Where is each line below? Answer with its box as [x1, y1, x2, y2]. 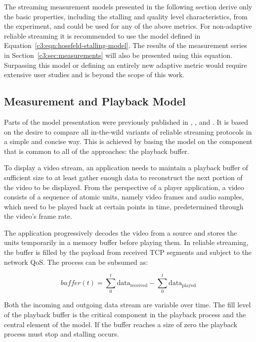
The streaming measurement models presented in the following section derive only [4, 1, 253, 11]
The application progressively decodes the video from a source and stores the [4, 227, 237, 238]
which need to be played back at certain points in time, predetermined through [4, 201, 244, 211]
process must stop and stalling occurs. [4, 329, 119, 339]
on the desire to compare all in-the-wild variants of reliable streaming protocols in [4, 126, 252, 137]
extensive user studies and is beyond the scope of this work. [4, 69, 185, 80]
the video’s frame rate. [4, 211, 72, 221]
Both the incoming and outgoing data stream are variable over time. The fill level [4, 299, 251, 310]
